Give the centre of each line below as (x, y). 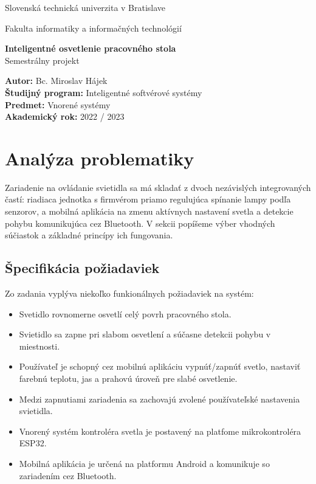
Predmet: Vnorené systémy (58, 104)
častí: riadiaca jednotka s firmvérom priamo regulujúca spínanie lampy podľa (148, 199)
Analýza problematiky (100, 158)
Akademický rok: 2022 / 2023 (65, 116)
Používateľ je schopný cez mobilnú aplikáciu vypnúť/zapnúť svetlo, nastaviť (160, 366)
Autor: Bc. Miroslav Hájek (56, 81)
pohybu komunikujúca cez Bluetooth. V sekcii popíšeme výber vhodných (140, 223)
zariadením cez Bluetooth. (68, 475)
